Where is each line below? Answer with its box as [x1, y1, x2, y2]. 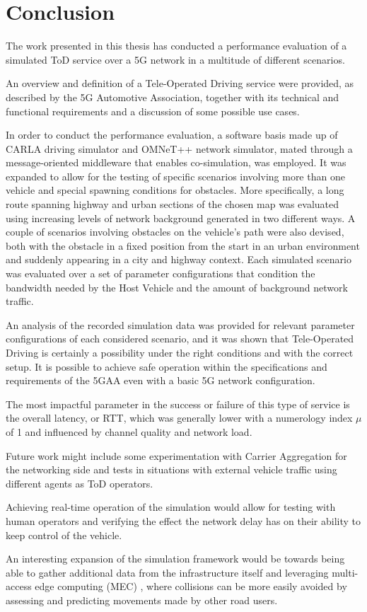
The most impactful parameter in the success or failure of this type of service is [6, 396, 350, 411]
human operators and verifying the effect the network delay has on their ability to [6, 513, 361, 528]
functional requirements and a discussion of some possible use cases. [6, 103, 300, 118]
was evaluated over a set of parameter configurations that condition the [6, 266, 315, 281]
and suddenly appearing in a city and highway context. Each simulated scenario [6, 252, 351, 267]
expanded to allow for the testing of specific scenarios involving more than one [6, 168, 345, 183]
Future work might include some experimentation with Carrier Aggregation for [6, 448, 347, 463]
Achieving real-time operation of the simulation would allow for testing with [6, 500, 336, 514]
